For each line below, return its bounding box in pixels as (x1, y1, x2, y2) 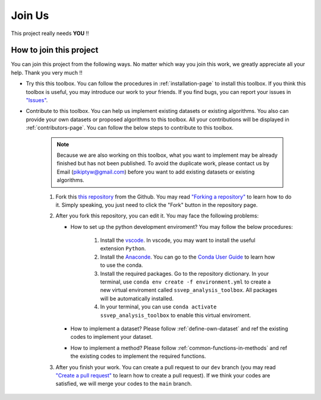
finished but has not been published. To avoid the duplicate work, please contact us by (56, 160, 270, 167)
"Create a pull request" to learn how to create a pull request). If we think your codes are (55, 371, 270, 379)
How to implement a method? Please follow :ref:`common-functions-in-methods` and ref (70, 344, 288, 351)
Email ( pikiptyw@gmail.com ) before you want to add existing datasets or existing (56, 168, 255, 175)
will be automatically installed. (100, 295, 174, 302)
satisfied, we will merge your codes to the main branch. (55, 380, 193, 388)
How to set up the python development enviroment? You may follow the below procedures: (70, 223, 293, 230)
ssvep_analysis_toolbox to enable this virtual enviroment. (100, 311, 251, 319)
